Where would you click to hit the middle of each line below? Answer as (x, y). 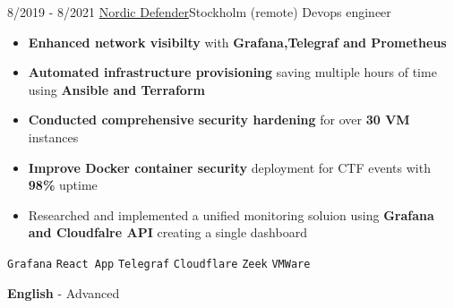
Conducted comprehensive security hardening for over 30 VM (219, 120)
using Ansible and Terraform (116, 89)
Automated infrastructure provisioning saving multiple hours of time (232, 72)
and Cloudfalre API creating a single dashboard (167, 232)
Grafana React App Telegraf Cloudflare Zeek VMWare (159, 264)
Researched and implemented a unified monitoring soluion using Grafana (231, 214)
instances (53, 137)
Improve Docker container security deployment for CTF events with (229, 167)
